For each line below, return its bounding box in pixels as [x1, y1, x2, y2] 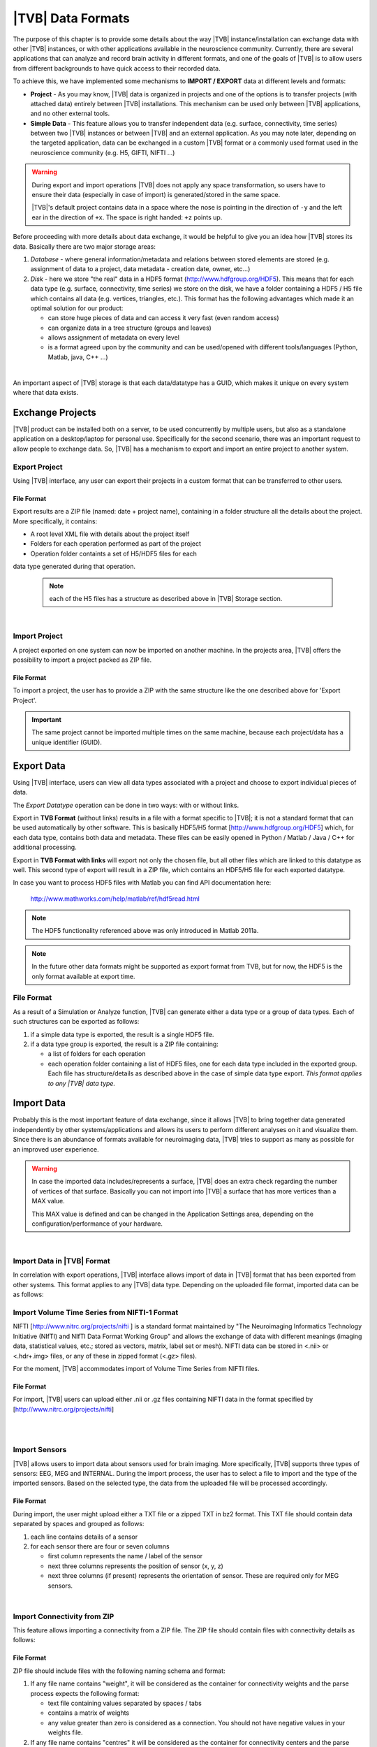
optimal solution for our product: [30, 304, 124, 312]
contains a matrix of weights [47, 1709, 130, 1717]
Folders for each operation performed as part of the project [30, 539, 202, 548]
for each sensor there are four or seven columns [30, 1542, 170, 1551]
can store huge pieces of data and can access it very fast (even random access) [47, 314, 279, 322]
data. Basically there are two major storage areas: [13, 242, 156, 251]
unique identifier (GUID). [31, 738, 103, 746]
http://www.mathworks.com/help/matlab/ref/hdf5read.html [30, 894, 200, 903]
